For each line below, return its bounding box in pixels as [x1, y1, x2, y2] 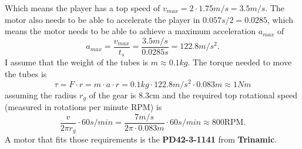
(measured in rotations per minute [5, 101, 129, 113]
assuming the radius [5, 88, 77, 101]
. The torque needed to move [187, 56, 292, 68]
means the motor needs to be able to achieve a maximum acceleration [5, 25, 256, 37]
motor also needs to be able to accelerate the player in [5, 13, 200, 25]
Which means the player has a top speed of [5, 2, 160, 14]
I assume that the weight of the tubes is [5, 56, 149, 68]
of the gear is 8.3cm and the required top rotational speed [89, 88, 298, 101]
